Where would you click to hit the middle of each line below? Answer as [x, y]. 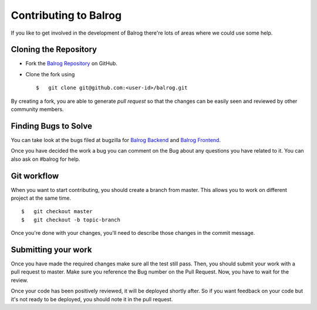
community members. [37, 109]
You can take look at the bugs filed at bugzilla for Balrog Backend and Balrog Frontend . [116, 140]
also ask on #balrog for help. [45, 159]
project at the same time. [41, 198]
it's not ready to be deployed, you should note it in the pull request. [92, 299]
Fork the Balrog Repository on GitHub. [71, 63]
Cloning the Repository [54, 50]
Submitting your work [51, 250]
